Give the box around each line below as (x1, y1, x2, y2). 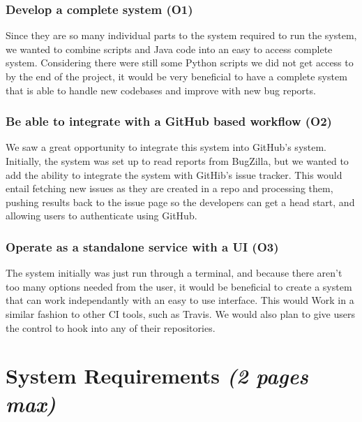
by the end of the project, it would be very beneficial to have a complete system (6, 69, 347, 83)
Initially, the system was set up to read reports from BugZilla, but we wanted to (6, 154, 349, 168)
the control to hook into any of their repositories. (6, 320, 216, 335)
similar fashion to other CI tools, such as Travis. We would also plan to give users (6, 306, 355, 321)
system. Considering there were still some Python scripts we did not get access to (6, 55, 354, 70)
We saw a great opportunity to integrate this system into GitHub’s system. (6, 140, 327, 154)
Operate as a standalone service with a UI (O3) (6, 238, 279, 255)
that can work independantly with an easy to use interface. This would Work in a (6, 293, 354, 307)
